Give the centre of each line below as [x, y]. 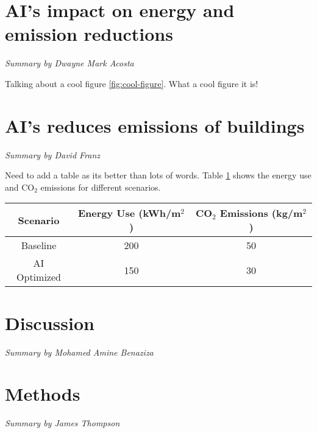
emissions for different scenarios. [101, 187]
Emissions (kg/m [261, 213]
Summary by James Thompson [62, 423]
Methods [43, 394]
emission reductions [89, 34]
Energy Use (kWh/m [129, 213]
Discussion [50, 322]
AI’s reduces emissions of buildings [155, 125]
